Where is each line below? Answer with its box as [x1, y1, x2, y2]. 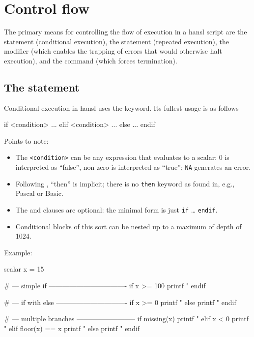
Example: [4, 247, 32, 257]
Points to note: [4, 135, 49, 146]
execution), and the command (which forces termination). [4, 55, 177, 65]
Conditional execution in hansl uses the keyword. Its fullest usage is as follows [4, 102, 239, 113]
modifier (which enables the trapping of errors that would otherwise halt [4, 46, 222, 56]
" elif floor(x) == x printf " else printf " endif [4, 323, 140, 333]
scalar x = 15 [4, 264, 44, 274]
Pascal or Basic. [15, 188, 63, 198]
